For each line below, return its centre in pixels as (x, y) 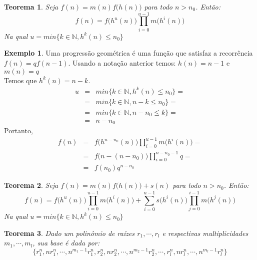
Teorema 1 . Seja (31, 7)
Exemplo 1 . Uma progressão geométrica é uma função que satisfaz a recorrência (128, 53)
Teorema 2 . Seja (31, 185)
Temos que (20, 80)
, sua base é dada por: (66, 243)
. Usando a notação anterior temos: (122, 62)
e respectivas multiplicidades (205, 233)
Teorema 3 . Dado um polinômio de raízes (69, 233)
